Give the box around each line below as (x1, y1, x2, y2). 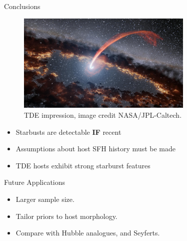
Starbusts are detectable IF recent (15, 126, 121, 137)
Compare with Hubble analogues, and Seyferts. (15, 227, 160, 238)
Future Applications (4, 177, 65, 187)
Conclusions (4, 1, 40, 11)
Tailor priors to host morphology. (15, 210, 117, 221)
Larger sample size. (15, 194, 74, 204)
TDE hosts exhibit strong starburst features (15, 160, 150, 170)
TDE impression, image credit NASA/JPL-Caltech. (24, 110, 182, 120)
